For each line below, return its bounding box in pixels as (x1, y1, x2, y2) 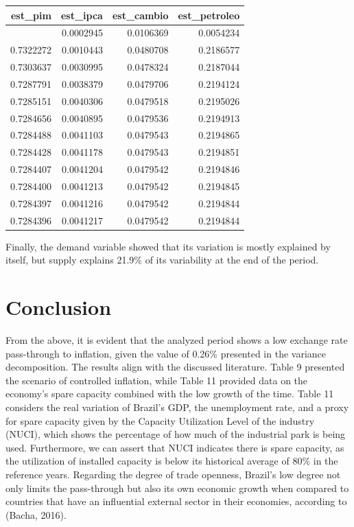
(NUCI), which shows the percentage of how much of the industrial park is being (5, 427, 346, 441)
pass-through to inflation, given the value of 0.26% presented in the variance (5, 346, 327, 360)
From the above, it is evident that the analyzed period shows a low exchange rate (5, 333, 348, 347)
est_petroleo (178, 8, 240, 22)
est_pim (10, 8, 51, 22)
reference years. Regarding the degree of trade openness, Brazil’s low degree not (5, 467, 341, 481)
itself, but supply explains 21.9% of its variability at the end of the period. (5, 253, 319, 267)
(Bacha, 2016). (5, 507, 67, 522)
